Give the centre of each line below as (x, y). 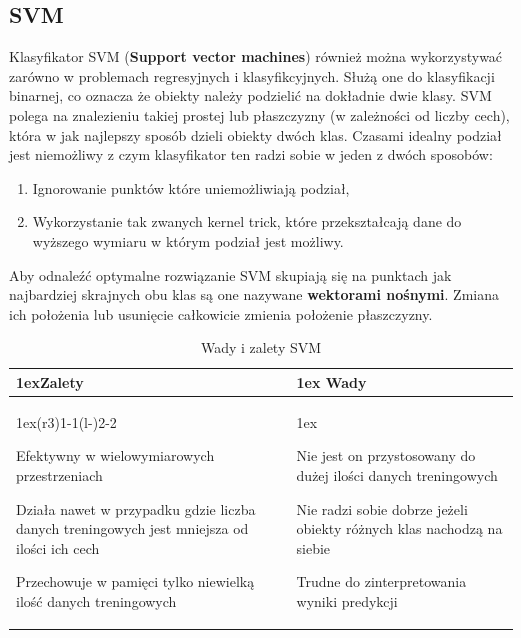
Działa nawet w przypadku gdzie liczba (136, 508)
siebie (313, 547)
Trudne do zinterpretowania (381, 581)
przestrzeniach (59, 474)
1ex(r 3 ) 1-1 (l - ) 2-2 (66, 421)
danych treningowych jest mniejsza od (132, 528)
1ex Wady (331, 381)
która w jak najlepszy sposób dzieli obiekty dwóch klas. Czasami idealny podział (255, 134)
